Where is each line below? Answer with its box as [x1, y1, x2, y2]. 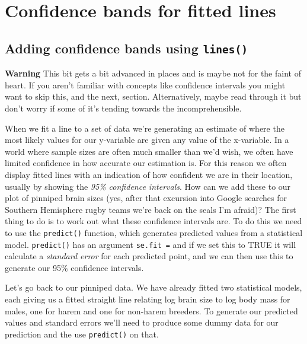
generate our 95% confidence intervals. [5, 261, 144, 273]
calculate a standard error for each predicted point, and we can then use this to [5, 250, 293, 262]
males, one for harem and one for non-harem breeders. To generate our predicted [5, 304, 298, 317]
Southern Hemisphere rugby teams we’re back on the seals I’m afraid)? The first [5, 203, 296, 215]
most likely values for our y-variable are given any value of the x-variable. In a [5, 133, 289, 146]
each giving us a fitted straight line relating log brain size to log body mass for [5, 292, 290, 305]
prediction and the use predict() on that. [5, 327, 159, 340]
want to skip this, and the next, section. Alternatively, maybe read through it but [5, 90, 302, 103]
